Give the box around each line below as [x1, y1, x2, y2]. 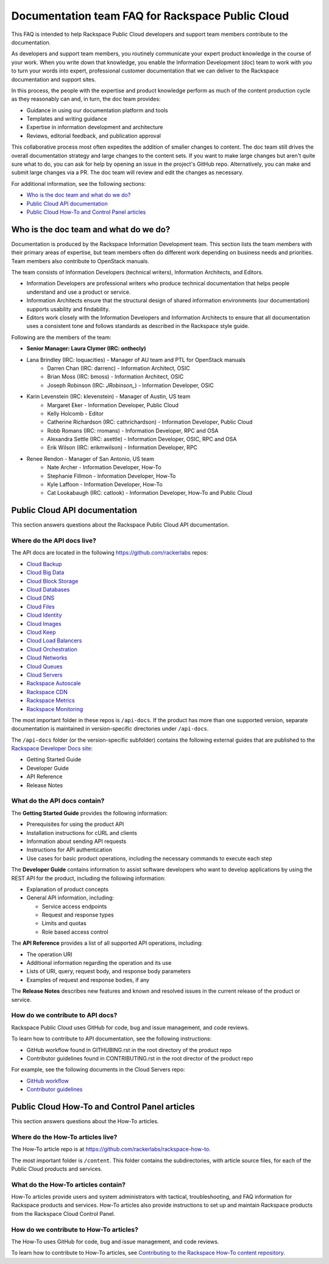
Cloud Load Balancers [26, 637, 82, 644]
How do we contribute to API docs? [11, 1011, 118, 1020]
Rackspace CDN [26, 688, 68, 695]
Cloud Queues [26, 662, 63, 670]
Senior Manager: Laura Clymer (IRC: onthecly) [26, 345, 146, 352]
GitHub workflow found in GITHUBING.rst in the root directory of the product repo [26, 1046, 232, 1054]
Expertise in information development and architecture [26, 124, 164, 131]
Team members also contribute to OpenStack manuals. [11, 257, 149, 265]
